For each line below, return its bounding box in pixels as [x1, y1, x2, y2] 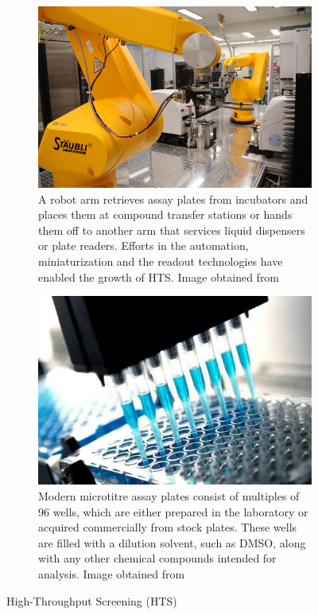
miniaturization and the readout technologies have [38, 253, 283, 270]
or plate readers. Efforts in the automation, [38, 237, 249, 254]
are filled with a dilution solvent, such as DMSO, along [38, 534, 306, 551]
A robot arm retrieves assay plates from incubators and [38, 190, 308, 207]
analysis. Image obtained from [38, 565, 185, 582]
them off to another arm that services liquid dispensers [38, 221, 305, 238]
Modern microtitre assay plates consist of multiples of [38, 488, 300, 504]
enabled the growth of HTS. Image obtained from [38, 268, 280, 285]
